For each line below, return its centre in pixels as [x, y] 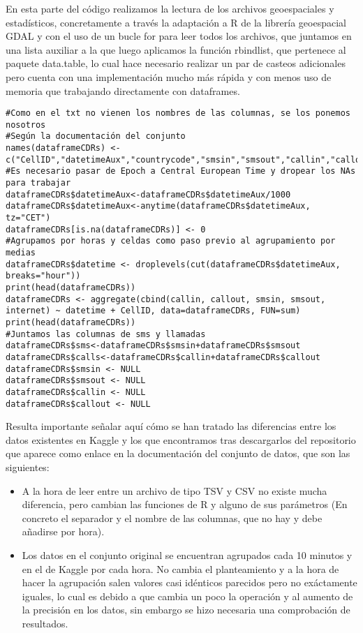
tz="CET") [28, 218]
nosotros [26, 125]
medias [21, 253]
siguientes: [28, 467]
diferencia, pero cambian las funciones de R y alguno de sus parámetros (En [185, 504]
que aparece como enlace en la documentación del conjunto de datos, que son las [178, 453]
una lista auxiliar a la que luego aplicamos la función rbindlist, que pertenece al [176, 49]
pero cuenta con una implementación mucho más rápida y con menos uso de [169, 76]
